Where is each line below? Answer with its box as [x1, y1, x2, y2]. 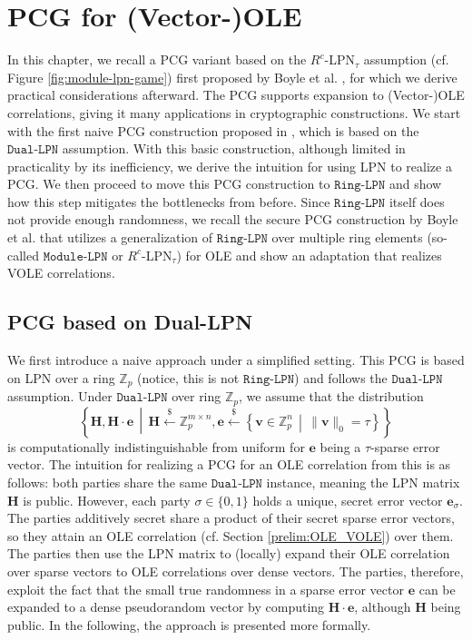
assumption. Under [7, 387, 113, 406]
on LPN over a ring [7, 368, 115, 387]
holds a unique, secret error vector [252, 490, 443, 509]
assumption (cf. [363, 50, 449, 69]
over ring [172, 387, 221, 406]
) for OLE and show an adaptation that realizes [176, 245, 442, 264]
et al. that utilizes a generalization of [7, 228, 213, 247]
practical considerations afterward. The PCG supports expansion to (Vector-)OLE [7, 85, 465, 104]
